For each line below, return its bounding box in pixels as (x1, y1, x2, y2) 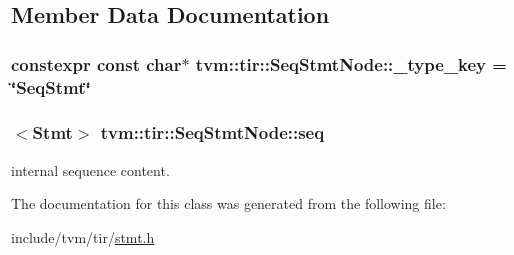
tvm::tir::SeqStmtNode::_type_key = (195, 51, 507, 76)
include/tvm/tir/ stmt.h (11, 226, 155, 247)
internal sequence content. (11, 159, 170, 180)
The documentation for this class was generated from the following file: (11, 193, 446, 214)
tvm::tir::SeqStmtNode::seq (100, 120, 325, 145)
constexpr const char (11, 51, 182, 76)
